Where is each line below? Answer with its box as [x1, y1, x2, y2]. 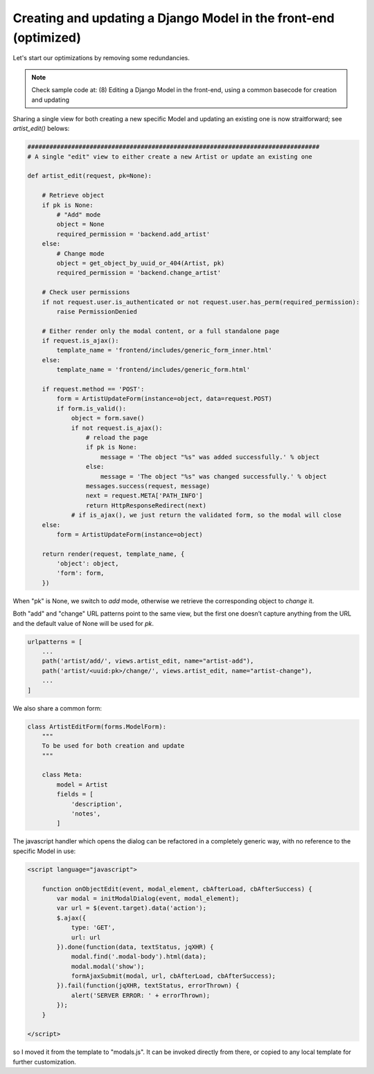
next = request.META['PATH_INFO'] [85, 492, 204, 500]
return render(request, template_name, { [42, 550, 185, 557]
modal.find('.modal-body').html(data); [71, 953, 207, 960]
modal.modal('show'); [71, 963, 145, 970]
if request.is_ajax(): [42, 337, 119, 345]
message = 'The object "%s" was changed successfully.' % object [100, 472, 327, 481]
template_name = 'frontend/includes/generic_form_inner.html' [56, 346, 273, 355]
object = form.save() [71, 414, 145, 422]
